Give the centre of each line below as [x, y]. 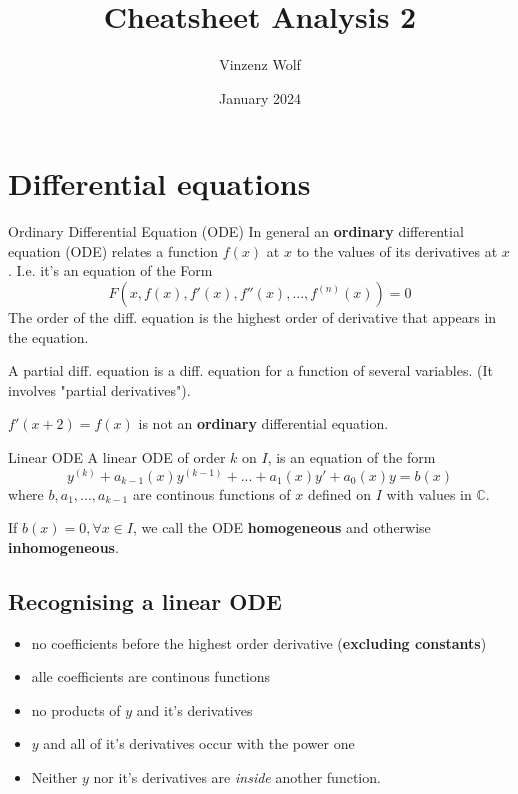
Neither [54, 776]
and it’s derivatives [194, 709]
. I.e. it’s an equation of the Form [110, 270]
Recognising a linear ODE [145, 600]
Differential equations [159, 183]
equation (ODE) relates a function [113, 250]
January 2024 [260, 97]
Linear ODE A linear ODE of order [117, 457]
